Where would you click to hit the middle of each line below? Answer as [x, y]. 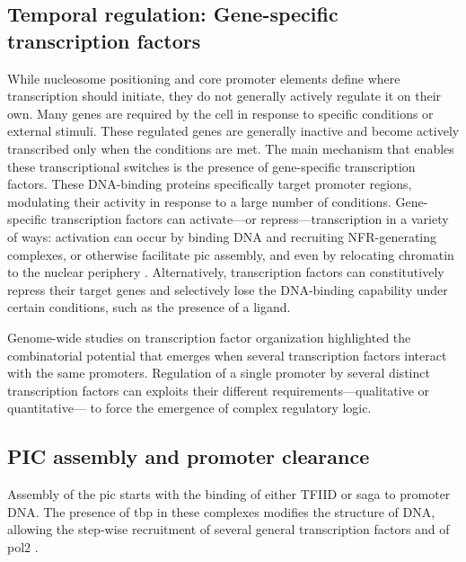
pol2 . [23, 546]
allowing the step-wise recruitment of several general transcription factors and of [229, 529]
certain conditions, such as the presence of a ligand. [149, 307]
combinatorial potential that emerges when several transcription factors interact [227, 355]
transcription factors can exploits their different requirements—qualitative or [219, 390]
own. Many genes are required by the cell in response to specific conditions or [220, 113]
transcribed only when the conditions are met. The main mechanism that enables [231, 148]
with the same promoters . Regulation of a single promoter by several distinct [219, 373]
